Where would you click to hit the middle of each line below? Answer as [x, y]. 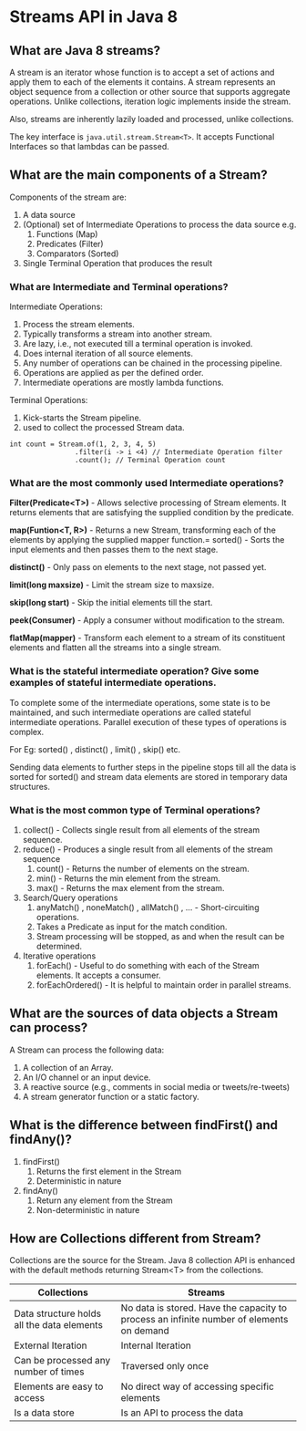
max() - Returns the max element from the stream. [130, 888]
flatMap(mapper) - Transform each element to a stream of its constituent [148, 638]
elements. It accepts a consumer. [98, 975]
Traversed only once [165, 1366]
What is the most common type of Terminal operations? [135, 810]
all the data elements [58, 1325]
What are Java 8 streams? [85, 51]
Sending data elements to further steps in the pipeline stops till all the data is [153, 767]
